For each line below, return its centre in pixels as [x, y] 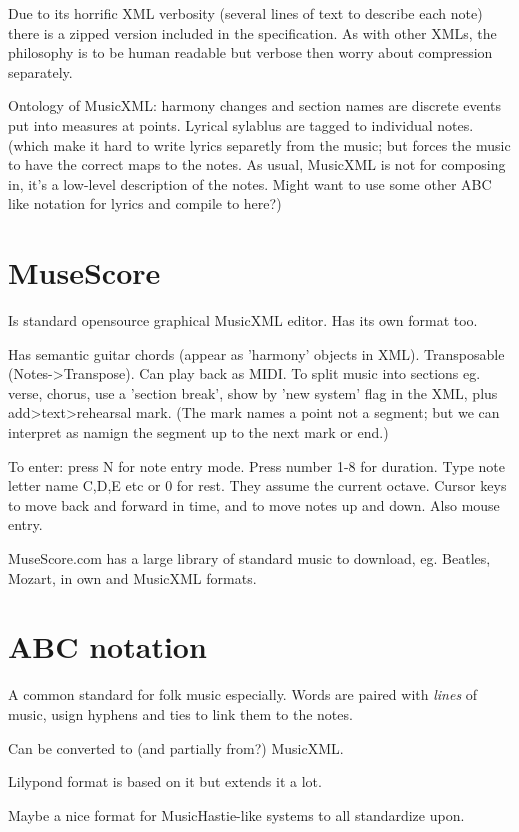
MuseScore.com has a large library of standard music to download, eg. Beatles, [249, 558]
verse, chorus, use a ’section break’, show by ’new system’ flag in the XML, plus [253, 392]
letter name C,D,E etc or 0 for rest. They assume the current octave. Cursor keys [257, 485]
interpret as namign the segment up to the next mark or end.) [198, 432]
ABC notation [107, 646]
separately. [40, 71]
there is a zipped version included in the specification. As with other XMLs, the [252, 32]
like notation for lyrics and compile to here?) [145, 203]
